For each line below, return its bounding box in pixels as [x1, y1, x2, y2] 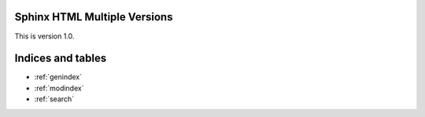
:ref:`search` [34, 94, 75, 104]
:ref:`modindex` [34, 83, 84, 93]
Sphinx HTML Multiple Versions [14, 10, 173, 24]
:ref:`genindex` [34, 72, 83, 82]
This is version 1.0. [14, 31, 75, 41]
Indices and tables [14, 52, 107, 65]
